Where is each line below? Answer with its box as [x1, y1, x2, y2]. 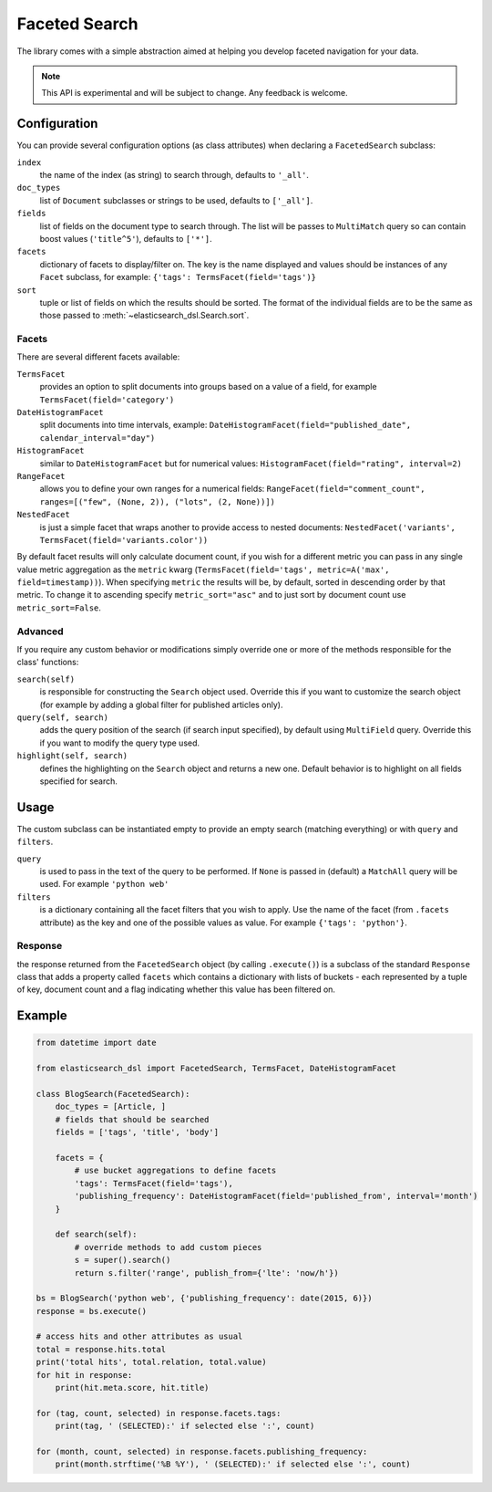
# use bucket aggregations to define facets [74, 1165, 277, 1176]
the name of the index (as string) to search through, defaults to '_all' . [39, 170, 310, 181]
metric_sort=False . [16, 602, 102, 613]
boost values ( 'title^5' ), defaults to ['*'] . [39, 233, 213, 244]
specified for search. [39, 776, 118, 787]
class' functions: [16, 657, 79, 668]
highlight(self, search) [16, 751, 128, 761]
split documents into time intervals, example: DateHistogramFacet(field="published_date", [39, 420, 412, 431]
